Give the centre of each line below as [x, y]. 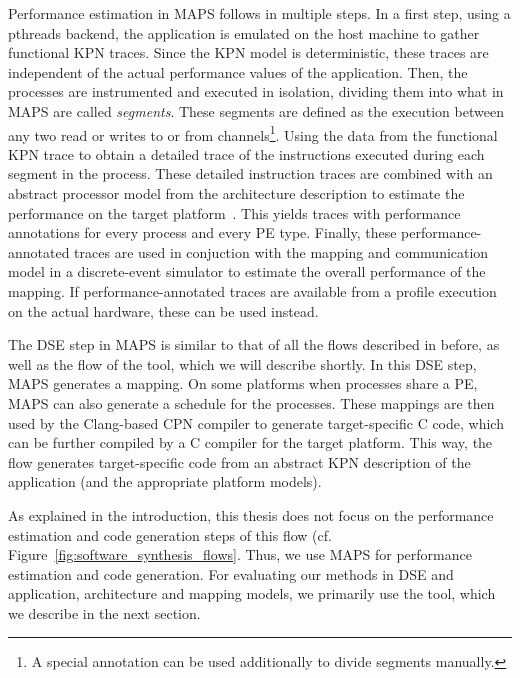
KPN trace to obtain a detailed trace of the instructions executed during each [246, 153]
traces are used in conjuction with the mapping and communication [281, 251]
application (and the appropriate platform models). [165, 481]
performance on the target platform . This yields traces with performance [234, 212]
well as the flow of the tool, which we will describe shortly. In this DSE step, [242, 363]
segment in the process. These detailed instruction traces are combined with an [250, 173]
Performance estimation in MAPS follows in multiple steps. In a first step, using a [259, 13]
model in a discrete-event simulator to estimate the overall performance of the [247, 271]
